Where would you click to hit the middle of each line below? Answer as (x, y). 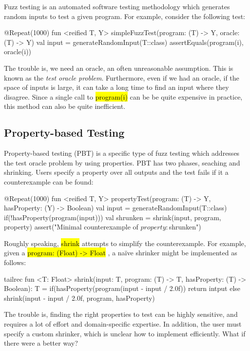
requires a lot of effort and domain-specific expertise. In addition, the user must (123, 324)
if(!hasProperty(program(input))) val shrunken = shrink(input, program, (113, 217)
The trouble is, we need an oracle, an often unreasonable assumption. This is (119, 68)
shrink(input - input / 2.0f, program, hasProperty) (79, 298)
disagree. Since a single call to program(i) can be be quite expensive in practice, (123, 96)
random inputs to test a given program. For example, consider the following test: (125, 16)
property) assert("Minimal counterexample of (71, 227)
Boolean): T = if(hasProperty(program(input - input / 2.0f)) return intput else (122, 288)
